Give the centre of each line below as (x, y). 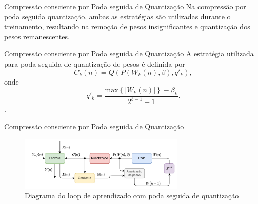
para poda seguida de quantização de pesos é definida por (95, 63)
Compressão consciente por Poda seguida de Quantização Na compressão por (125, 6)
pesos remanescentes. (37, 36)
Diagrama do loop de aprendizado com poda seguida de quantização (132, 196)
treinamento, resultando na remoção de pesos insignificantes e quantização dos (127, 26)
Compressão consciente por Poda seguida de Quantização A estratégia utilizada (129, 54)
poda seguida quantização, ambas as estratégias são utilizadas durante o (117, 16)
